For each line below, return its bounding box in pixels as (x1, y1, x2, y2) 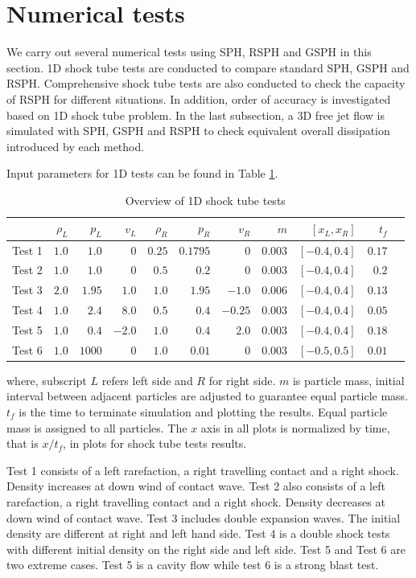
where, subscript (6, 371, 87, 388)
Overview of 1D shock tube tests (125, 191, 286, 208)
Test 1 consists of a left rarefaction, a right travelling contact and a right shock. (6, 461, 399, 478)
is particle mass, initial (292, 371, 405, 388)
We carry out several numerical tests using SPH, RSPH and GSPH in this (6, 43, 372, 60)
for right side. (208, 371, 276, 388)
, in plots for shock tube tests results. (63, 435, 247, 452)
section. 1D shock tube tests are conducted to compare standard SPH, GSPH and (6, 59, 410, 76)
